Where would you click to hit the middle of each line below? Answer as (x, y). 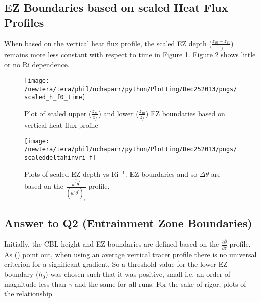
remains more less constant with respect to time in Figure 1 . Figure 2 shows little (130, 54)
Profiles (24, 22)
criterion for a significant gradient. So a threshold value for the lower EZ (116, 264)
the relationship (28, 294)
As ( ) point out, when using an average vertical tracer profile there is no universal (130, 254)
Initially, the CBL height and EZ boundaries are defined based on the (112, 244)
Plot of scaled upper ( (58, 113)
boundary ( (21, 274)
